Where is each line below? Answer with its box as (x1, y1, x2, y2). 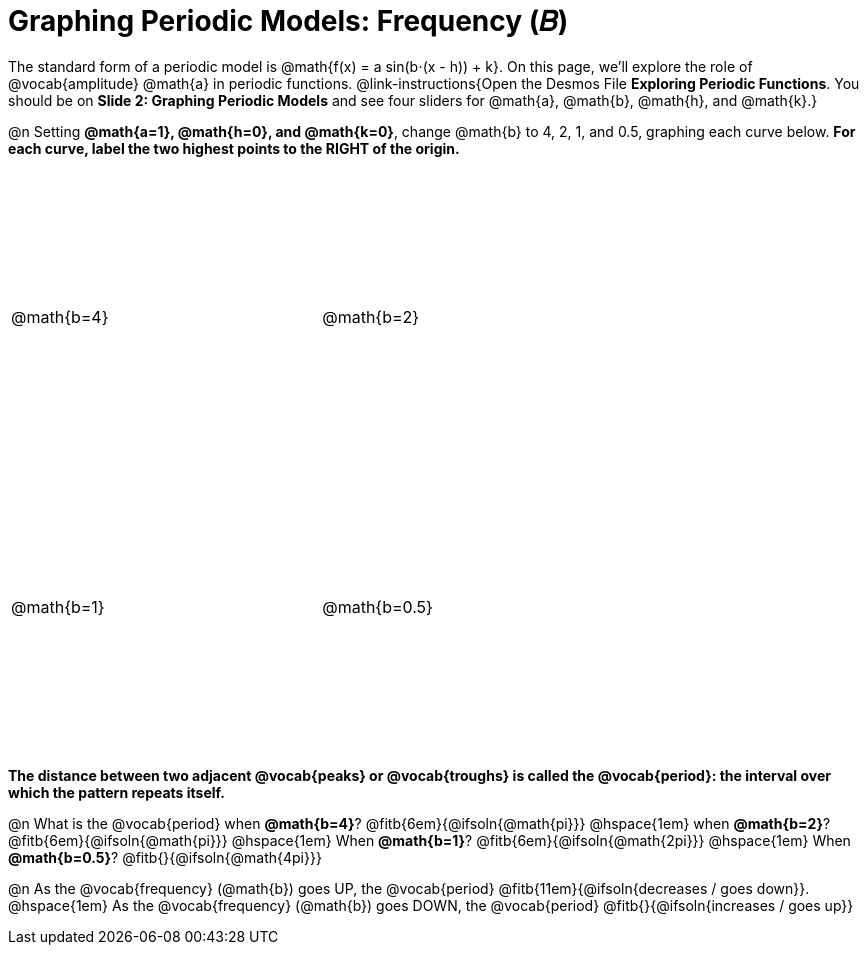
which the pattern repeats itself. (8, 783, 225, 801)
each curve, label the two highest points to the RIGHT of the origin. (8, 139, 460, 157)
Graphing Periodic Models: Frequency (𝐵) (8, 4, 569, 38)
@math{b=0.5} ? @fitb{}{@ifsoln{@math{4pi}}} (8, 848, 322, 866)
